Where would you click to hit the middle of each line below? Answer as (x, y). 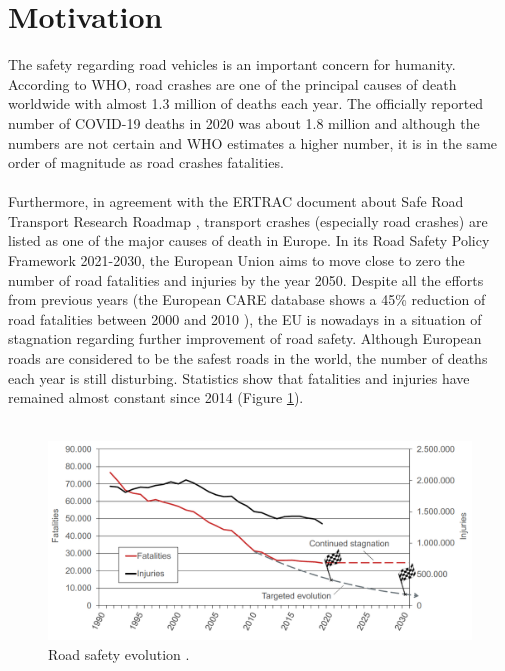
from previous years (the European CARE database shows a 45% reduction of (247, 299)
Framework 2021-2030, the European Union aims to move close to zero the (236, 260)
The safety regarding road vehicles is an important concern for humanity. (232, 64)
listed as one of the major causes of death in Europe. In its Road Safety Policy (249, 240)
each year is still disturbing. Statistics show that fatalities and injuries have (239, 377)
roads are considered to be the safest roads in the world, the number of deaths (248, 358)
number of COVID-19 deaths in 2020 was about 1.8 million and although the (244, 122)
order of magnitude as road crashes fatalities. (146, 162)
